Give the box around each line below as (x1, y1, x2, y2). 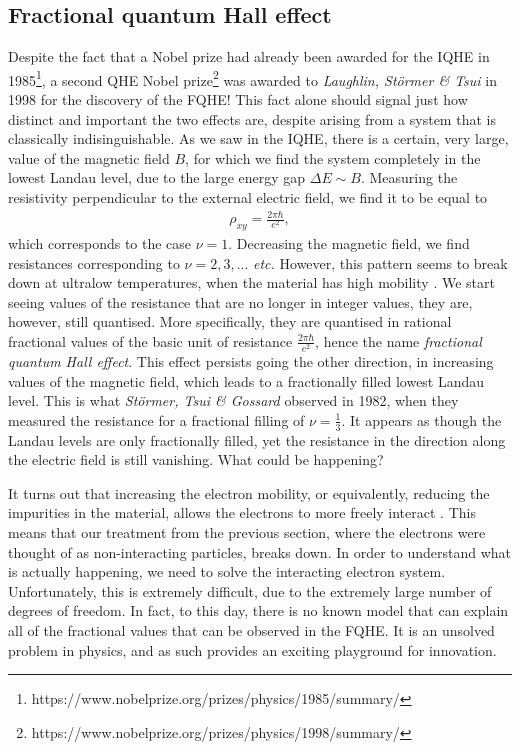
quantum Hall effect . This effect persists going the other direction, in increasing (8, 351, 494, 372)
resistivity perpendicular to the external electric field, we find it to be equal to (8, 187, 488, 208)
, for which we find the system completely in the (185, 147, 481, 168)
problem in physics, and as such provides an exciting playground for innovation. (8, 639, 497, 660)
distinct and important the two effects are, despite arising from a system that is (8, 108, 496, 129)
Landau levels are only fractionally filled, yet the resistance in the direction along (8, 429, 506, 450)
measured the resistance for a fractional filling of (8, 409, 305, 430)
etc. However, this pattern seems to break (253, 252, 508, 273)
